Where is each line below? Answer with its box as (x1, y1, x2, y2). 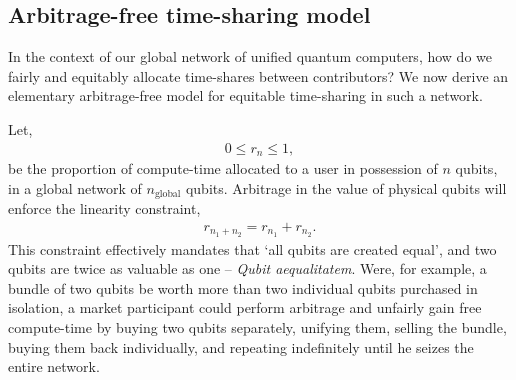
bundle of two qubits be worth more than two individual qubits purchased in (8, 277, 478, 298)
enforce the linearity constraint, (8, 198, 201, 219)
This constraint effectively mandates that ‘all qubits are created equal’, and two (8, 238, 497, 259)
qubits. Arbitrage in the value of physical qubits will (185, 177, 507, 198)
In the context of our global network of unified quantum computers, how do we (8, 46, 492, 67)
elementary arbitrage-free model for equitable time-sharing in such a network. (8, 85, 483, 106)
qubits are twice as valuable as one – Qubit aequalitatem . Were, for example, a (8, 258, 487, 279)
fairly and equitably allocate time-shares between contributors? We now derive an (8, 65, 509, 86)
